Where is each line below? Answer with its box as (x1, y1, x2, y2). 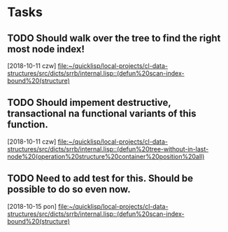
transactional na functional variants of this (7, 108, 197, 120)
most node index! (7, 43, 85, 55)
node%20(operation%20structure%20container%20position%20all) (7, 152, 205, 161)
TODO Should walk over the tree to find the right (7, 32, 221, 44)
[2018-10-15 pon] (7, 202, 57, 210)
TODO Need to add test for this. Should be (7, 172, 194, 184)
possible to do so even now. (7, 184, 131, 196)
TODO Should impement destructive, (7, 97, 171, 109)
